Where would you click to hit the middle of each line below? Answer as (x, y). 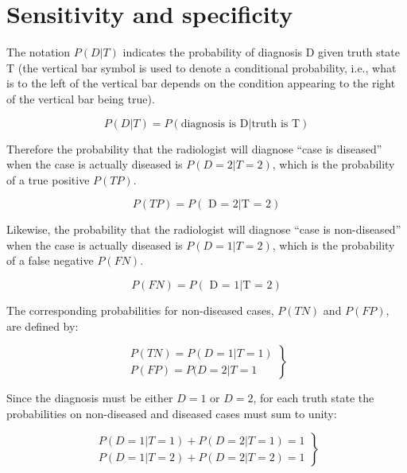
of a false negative (50, 260)
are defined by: (43, 326)
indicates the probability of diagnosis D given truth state (261, 52)
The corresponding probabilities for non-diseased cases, (140, 310)
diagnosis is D (215, 124)
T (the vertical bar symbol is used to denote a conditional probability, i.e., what (202, 67)
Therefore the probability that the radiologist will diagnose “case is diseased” (194, 148)
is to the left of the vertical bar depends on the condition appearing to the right (201, 83)
